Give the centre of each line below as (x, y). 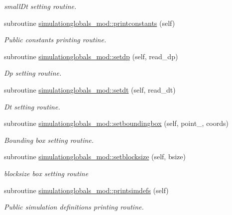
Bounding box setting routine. (49, 140)
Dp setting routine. (33, 73)
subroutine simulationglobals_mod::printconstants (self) (90, 23)
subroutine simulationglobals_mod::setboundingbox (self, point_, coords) (116, 123)
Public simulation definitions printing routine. (74, 207)
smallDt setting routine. (40, 6)
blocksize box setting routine (46, 173)
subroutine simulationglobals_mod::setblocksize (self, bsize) (95, 157)
